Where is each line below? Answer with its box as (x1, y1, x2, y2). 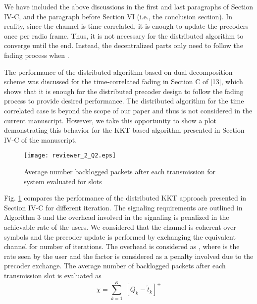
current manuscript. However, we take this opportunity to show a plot (4, 115, 216, 125)
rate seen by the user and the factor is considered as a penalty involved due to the (4, 251, 254, 261)
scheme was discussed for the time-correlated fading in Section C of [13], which (4, 76, 243, 87)
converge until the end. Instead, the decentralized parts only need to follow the (4, 40, 243, 51)
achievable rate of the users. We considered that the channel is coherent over (4, 221, 236, 232)
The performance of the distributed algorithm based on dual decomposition (4, 66, 233, 77)
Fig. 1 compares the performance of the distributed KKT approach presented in (4, 193, 247, 203)
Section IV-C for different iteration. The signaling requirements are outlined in (4, 202, 243, 212)
